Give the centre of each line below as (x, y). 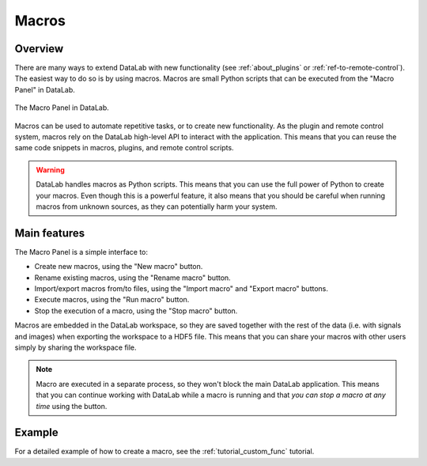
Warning (50, 169)
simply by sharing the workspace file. (76, 347)
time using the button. (72, 406)
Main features (50, 233)
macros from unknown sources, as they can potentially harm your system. (157, 206)
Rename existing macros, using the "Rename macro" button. (132, 278)
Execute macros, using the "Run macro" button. (112, 300)
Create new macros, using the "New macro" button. (119, 267)
